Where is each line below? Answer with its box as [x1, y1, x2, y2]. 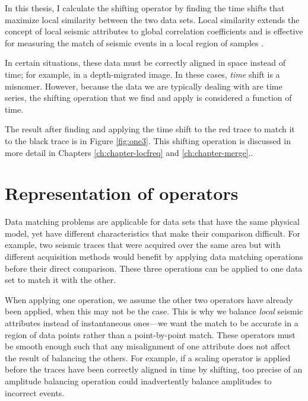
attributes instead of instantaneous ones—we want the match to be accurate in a [5, 317, 299, 329]
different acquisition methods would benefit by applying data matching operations [5, 250, 303, 263]
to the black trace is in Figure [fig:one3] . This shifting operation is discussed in [5, 134, 291, 147]
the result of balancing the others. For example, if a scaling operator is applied [5, 351, 291, 364]
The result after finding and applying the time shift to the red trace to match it [5, 123, 295, 135]
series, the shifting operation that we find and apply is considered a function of [5, 91, 292, 104]
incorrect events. [5, 386, 65, 399]
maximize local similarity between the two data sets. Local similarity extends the [5, 13, 300, 26]
